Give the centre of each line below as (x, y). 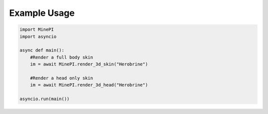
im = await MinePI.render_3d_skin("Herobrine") (89, 64)
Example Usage (42, 13)
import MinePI (37, 29)
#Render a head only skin (62, 78)
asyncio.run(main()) (44, 99)
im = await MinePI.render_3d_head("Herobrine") (89, 85)
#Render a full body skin (62, 57)
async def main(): (42, 50)
